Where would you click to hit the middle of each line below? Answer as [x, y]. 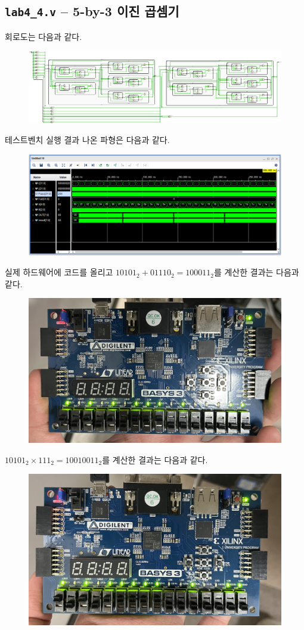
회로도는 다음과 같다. [44, 36]
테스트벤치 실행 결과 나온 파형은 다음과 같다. [87, 140]
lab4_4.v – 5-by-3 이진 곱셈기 [92, 11]
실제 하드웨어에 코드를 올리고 [59, 272]
